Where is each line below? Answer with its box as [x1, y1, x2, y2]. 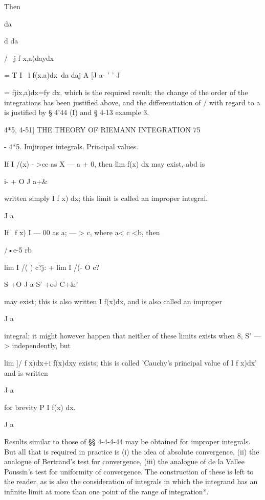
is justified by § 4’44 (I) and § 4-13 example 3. [4, 107, 149, 118]
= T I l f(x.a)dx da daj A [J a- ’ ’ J [4, 70, 120, 80]
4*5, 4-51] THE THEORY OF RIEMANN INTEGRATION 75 [4, 124, 201, 134]
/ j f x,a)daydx [4, 52, 54, 63]
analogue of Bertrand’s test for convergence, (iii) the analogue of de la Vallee [4, 456, 245, 467]
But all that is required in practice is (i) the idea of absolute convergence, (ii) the [4, 446, 259, 457]
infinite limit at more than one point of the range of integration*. [4, 486, 209, 496]
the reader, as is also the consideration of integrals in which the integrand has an [4, 476, 258, 487]
